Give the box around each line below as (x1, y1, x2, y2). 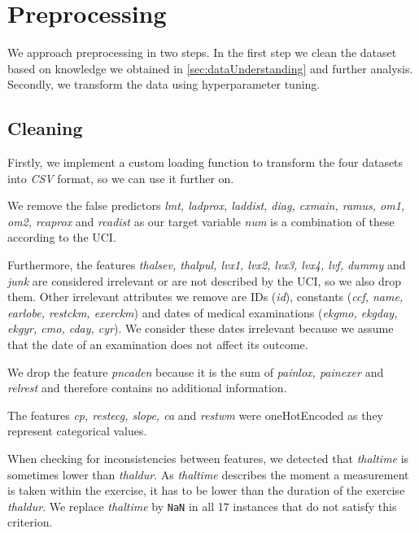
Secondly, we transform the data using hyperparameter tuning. (7, 76, 321, 93)
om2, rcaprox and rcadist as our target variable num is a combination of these (7, 212, 395, 229)
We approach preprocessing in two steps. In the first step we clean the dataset (7, 44, 397, 61)
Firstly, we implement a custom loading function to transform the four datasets (7, 154, 404, 171)
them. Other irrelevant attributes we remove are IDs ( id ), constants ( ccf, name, (7, 288, 404, 305)
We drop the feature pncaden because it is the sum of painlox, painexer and (7, 363, 384, 380)
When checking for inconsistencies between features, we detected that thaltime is (7, 450, 409, 467)
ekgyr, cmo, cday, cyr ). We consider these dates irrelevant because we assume (7, 320, 394, 337)
